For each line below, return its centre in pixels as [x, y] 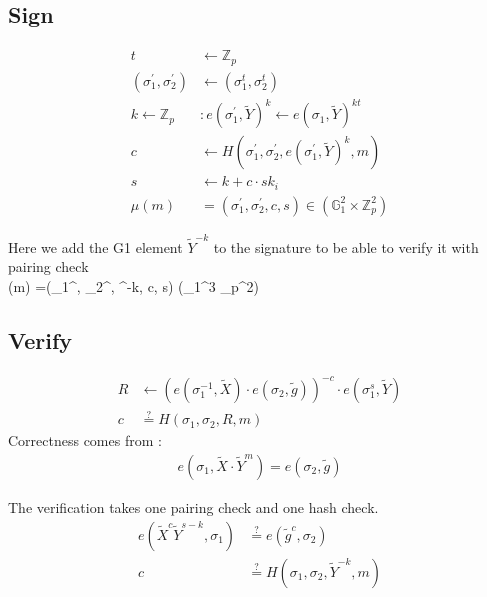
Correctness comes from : [85, 440]
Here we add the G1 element [95, 246]
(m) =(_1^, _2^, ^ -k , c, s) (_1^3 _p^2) [133, 285]
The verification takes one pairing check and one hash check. [193, 506]
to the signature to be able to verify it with [346, 246]
